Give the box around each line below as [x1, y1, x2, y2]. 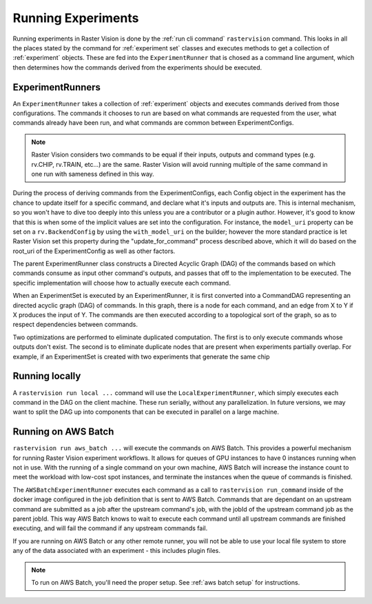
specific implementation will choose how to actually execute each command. [12, 279, 231, 287]
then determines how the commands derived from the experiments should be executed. [12, 63, 262, 72]
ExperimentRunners [12, 81, 101, 93]
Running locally [12, 370, 81, 382]
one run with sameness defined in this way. [31, 170, 154, 178]
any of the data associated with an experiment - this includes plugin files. [12, 547, 220, 555]
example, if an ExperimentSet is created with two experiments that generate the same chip [12, 352, 270, 361]
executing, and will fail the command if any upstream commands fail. [12, 524, 208, 532]
